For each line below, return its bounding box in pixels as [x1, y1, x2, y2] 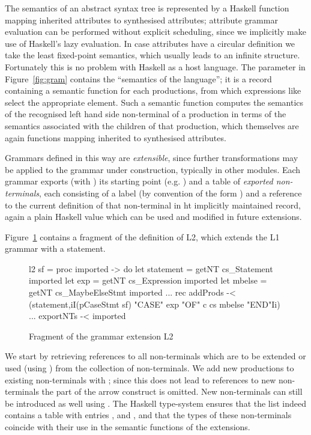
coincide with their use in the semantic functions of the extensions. [5, 421, 250, 433]
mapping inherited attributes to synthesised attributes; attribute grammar [5, 13, 278, 26]
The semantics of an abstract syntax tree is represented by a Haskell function [5, 2, 289, 14]
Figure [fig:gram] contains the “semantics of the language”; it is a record [5, 72, 272, 85]
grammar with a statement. [5, 242, 106, 255]
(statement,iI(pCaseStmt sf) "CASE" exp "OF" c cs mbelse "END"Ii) [29, 297, 280, 310]
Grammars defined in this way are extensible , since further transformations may [5, 151, 298, 164]
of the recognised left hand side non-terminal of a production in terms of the [5, 108, 286, 120]
